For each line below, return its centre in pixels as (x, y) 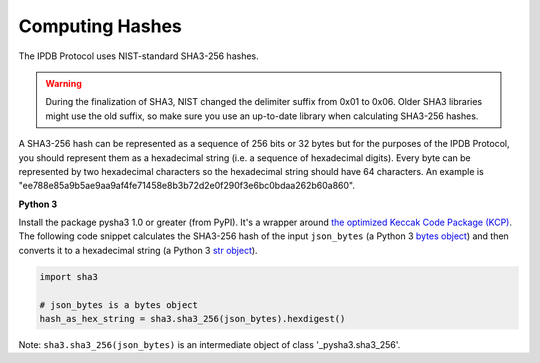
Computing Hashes (100, 26)
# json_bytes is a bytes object (119, 304)
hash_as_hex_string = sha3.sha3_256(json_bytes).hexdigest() (192, 318)
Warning (63, 83)
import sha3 (69, 276)
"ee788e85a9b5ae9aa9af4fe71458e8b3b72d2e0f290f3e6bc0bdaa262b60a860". (186, 186)
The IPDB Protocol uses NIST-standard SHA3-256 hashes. (138, 56)
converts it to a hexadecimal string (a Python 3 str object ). (138, 250)
